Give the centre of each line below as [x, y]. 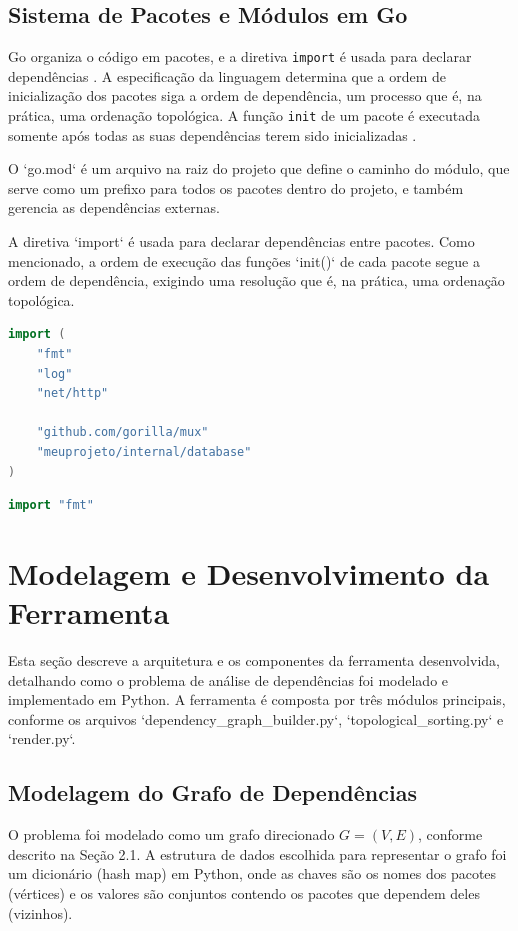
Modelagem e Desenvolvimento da [249, 572]
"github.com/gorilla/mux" [122, 432]
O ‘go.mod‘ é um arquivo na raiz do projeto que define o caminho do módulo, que [259, 168]
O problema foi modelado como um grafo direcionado [171, 834]
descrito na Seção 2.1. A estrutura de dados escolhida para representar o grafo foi [257, 853]
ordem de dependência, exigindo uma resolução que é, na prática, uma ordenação [256, 280]
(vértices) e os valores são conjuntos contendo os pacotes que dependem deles [244, 893]
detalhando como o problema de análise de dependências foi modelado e [228, 679]
